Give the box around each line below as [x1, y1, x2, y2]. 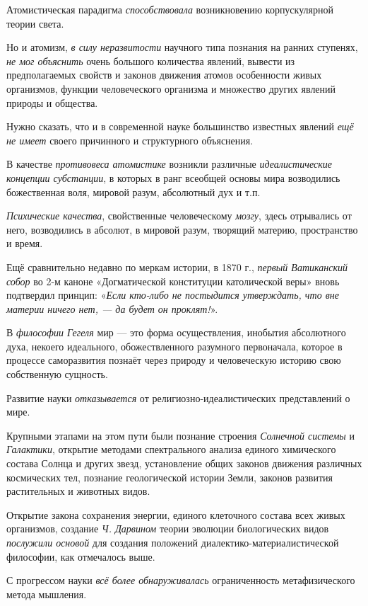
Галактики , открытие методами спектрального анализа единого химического [6, 442, 336, 457]
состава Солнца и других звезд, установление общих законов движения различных [6, 456, 362, 471]
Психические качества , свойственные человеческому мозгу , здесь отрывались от [6, 208, 352, 223]
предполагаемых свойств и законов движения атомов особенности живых [6, 67, 322, 82]
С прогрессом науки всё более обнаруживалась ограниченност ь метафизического [6, 573, 355, 588]
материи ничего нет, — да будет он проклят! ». [6, 301, 218, 316]
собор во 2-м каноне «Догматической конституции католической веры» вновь [6, 273, 340, 288]
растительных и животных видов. [6, 484, 150, 498]
